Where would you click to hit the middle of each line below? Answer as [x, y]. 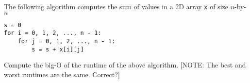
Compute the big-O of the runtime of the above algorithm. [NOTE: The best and [125, 65]
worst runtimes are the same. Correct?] [62, 74]
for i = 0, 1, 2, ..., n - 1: [53, 33]
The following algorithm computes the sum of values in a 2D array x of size [116, 6]
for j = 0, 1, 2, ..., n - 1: [67, 41]
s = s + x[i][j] [58, 49]
